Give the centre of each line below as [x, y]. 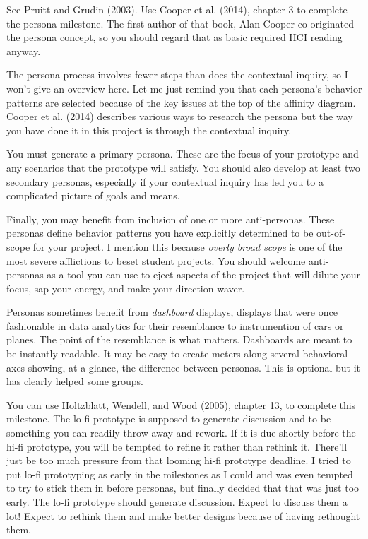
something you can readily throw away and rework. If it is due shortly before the [181, 433]
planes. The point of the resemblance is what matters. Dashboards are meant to [179, 339]
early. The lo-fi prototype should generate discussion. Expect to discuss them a [177, 502]
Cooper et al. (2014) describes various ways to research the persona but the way [180, 116]
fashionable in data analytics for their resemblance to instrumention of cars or [175, 325]
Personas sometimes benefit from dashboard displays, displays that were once [172, 312]
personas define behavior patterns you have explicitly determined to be [160, 233]
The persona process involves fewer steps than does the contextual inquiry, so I [177, 75]
